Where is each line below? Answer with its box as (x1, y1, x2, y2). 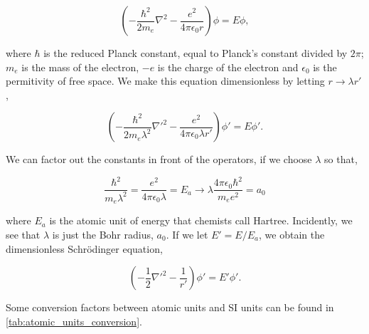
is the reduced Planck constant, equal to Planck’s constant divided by (43, 46, 348, 60)
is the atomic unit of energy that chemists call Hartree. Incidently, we (49, 213, 353, 228)
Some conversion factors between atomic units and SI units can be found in (6, 300, 334, 315)
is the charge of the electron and (157, 59, 299, 74)
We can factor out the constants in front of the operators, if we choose (6, 152, 312, 167)
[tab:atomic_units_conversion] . (6, 313, 142, 328)
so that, (324, 152, 358, 167)
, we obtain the (259, 226, 325, 241)
